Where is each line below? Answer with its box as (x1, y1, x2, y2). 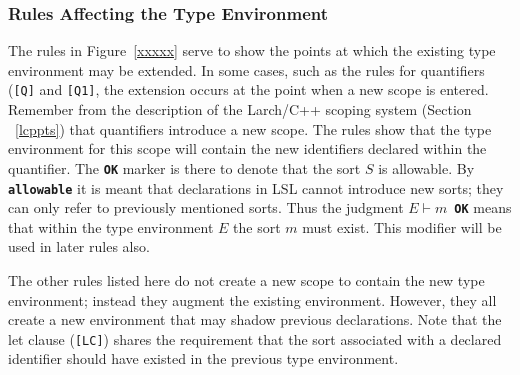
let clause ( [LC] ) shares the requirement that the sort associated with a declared (8, 328, 502, 349)
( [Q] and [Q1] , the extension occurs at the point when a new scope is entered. (8, 79, 489, 100)
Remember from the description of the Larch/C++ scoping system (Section (8, 99, 472, 120)
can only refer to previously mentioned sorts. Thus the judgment (8, 197, 404, 218)
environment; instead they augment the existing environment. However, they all (8, 289, 497, 310)
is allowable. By (378, 157, 475, 178)
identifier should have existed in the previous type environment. (8, 348, 399, 369)
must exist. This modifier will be (302, 216, 502, 237)
